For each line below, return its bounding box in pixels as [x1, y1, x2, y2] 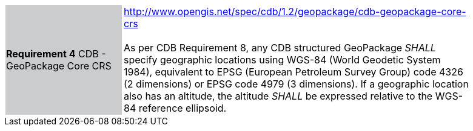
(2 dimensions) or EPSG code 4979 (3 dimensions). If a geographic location [124, 78, 469, 90]
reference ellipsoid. [138, 102, 227, 114]
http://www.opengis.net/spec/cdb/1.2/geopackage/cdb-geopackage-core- [124, 5, 466, 18]
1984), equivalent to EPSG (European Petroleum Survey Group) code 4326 [124, 66, 463, 78]
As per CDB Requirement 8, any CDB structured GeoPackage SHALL [124, 42, 436, 54]
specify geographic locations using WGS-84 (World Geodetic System [124, 54, 441, 66]
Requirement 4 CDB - [6, 48, 106, 60]
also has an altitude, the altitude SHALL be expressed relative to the [124, 90, 433, 102]
